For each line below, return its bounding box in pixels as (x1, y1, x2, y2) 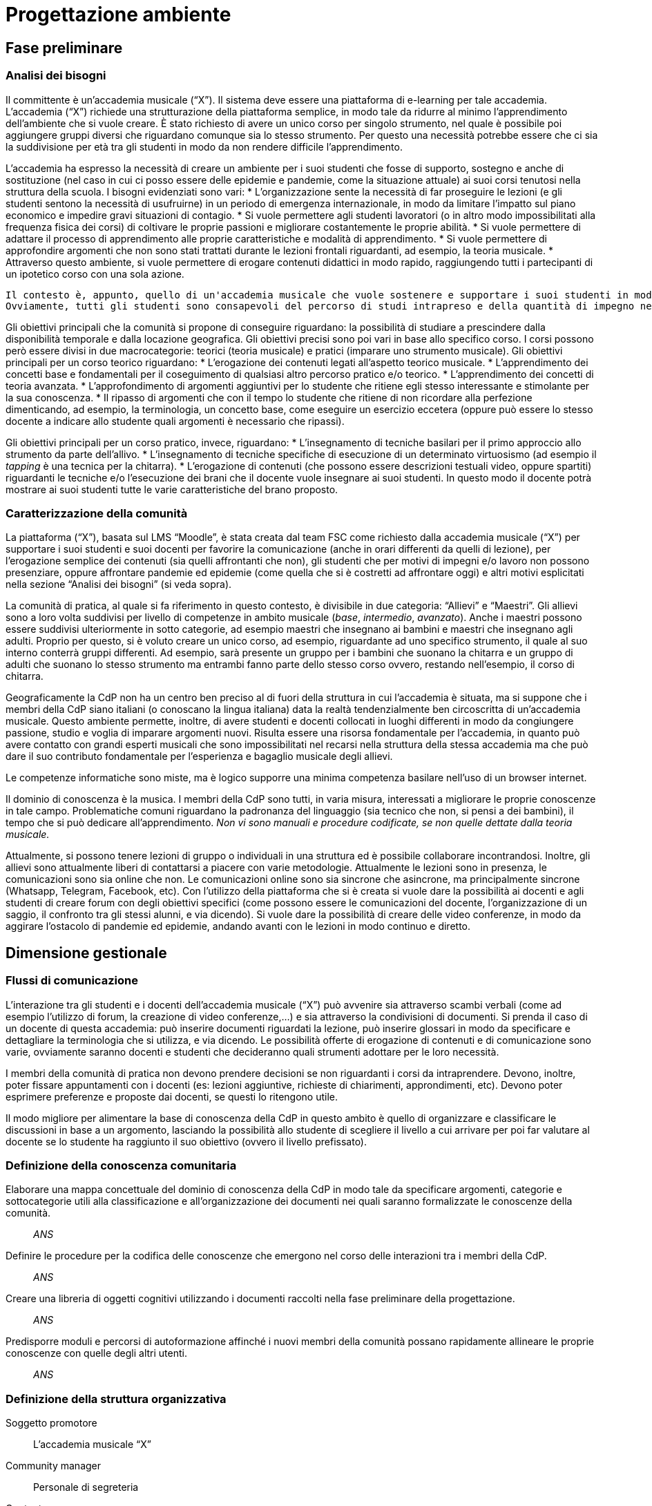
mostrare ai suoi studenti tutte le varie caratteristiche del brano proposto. (6, 483, 338, 495)
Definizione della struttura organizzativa (6, 1391, 227, 1406)
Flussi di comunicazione (6, 973, 138, 988)
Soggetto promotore (6, 1417, 97, 1429)
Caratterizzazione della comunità (6, 506, 188, 520)
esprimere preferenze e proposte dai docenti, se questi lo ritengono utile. (6, 1090, 338, 1103)
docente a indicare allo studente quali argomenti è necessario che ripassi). (6, 414, 345, 427)
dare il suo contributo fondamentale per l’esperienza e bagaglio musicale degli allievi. (6, 750, 393, 763)
